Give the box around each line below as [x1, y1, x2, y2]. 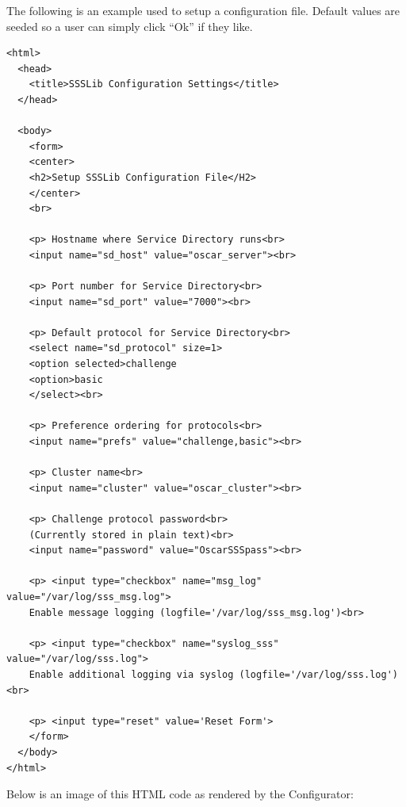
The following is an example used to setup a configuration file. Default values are [6, 2, 400, 18]
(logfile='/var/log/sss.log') [239, 668, 398, 680]
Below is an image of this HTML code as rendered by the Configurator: [6, 786, 354, 802]
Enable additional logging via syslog [29, 668, 234, 680]
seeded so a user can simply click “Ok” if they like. [6, 17, 253, 34]
